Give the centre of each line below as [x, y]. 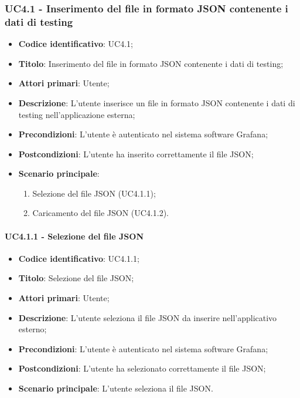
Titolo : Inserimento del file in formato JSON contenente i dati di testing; [151, 63]
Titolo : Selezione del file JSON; [76, 278]
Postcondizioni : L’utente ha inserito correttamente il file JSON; [136, 154]
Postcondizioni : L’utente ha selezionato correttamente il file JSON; [142, 368]
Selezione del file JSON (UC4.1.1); [94, 193]
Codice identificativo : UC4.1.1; [79, 258]
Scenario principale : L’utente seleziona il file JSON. [116, 388]
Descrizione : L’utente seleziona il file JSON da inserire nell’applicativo [148, 317]
